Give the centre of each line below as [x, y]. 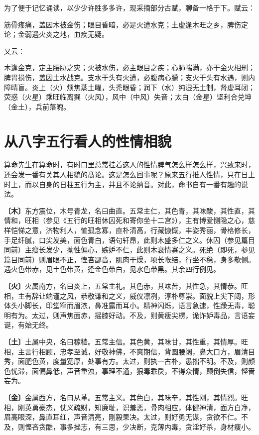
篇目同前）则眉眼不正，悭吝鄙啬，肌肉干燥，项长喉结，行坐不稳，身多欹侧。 [129, 259]
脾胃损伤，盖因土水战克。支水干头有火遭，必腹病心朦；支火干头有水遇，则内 [129, 77]
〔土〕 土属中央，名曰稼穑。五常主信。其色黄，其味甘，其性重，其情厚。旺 [126, 341]
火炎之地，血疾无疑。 [73, 34]
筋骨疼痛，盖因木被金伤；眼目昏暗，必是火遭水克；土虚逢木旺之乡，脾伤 [123, 24]
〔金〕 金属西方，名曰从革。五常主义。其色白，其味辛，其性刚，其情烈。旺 [126, 397]
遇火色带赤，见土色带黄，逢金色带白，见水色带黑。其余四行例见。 [112, 269]
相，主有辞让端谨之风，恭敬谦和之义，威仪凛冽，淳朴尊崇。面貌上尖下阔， [126, 295]
